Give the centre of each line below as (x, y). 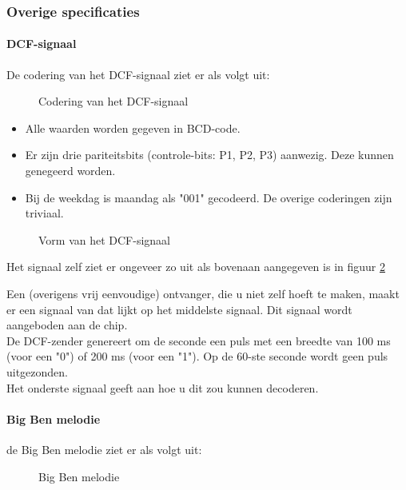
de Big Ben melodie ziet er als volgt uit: (104, 449)
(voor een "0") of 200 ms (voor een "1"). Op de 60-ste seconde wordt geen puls (197, 356)
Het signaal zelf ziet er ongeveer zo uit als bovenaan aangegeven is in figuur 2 (196, 267)
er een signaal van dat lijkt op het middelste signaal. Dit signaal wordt (179, 309)
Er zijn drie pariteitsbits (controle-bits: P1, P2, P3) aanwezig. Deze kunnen (209, 155)
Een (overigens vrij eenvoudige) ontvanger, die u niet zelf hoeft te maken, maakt (203, 293)
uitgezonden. (38, 371)
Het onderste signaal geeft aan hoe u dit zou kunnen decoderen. (163, 387)
